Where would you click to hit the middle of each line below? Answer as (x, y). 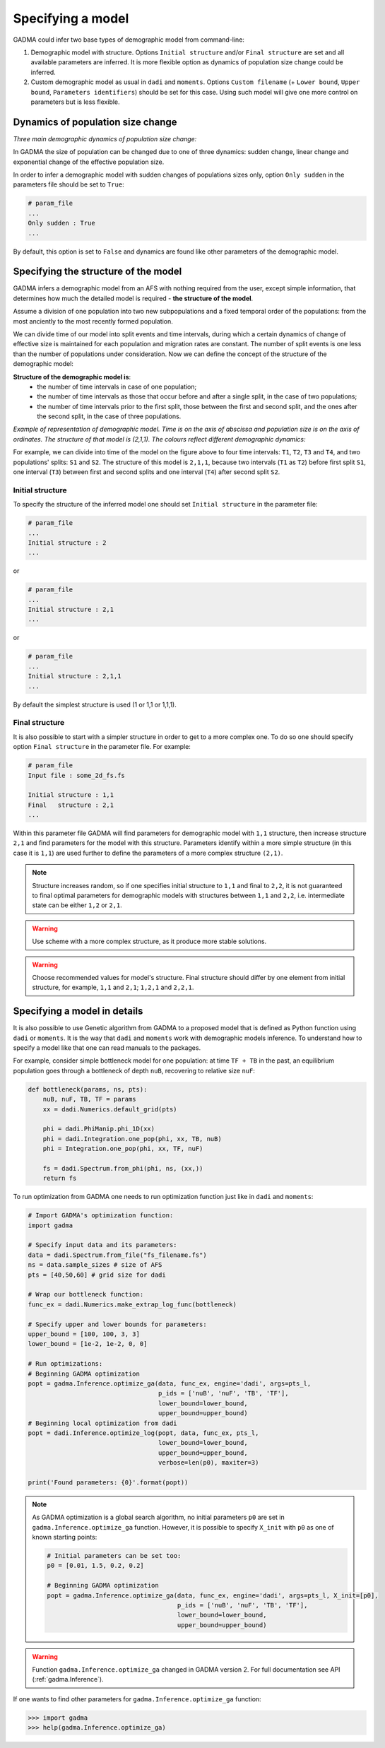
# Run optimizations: (65, 1364)
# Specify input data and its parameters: (102, 1245)
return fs (60, 1179)
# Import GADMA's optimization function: (101, 1216)
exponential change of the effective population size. (89, 162)
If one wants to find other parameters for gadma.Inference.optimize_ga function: (137, 1699)
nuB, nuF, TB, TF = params (90, 1099)
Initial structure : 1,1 (71, 795)
